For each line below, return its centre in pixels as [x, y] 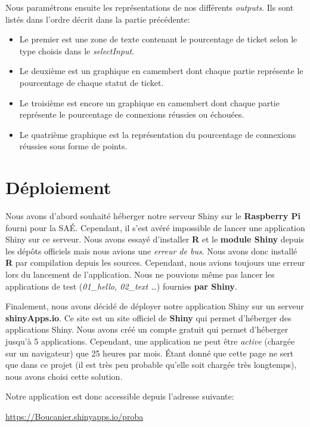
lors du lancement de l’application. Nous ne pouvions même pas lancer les [140, 274]
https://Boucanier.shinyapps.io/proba [75, 416]
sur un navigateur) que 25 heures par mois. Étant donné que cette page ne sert [150, 353]
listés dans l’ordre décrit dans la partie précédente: [98, 19]
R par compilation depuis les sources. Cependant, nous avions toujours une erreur [155, 262]
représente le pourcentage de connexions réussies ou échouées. [132, 114]
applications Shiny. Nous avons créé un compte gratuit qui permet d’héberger [147, 329]
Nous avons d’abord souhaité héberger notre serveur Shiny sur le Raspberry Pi [153, 216]
